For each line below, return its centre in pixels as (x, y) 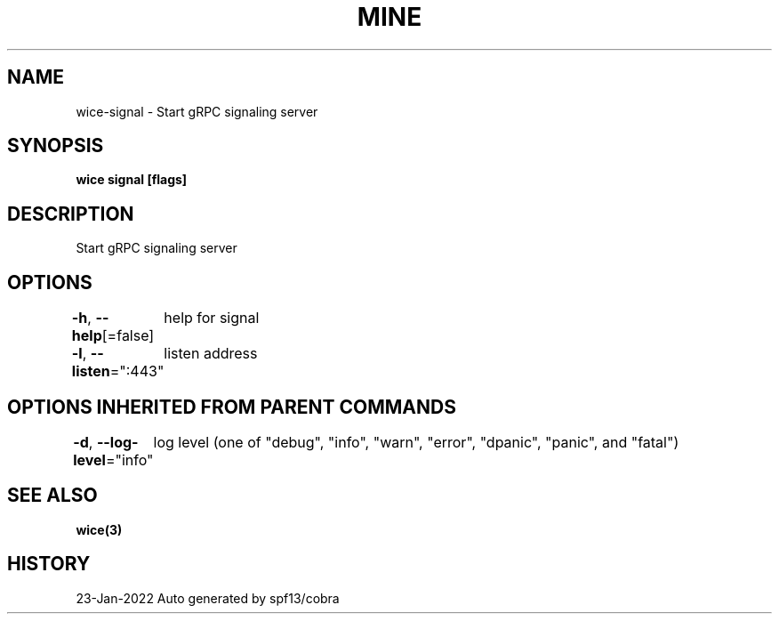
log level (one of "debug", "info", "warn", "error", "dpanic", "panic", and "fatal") (416, 442)
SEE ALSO (52, 496)
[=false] (128, 336)
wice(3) (99, 529)
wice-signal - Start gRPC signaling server (197, 111)
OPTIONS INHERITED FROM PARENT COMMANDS (232, 407)
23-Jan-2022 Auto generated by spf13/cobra (208, 598)
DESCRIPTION (71, 214)
